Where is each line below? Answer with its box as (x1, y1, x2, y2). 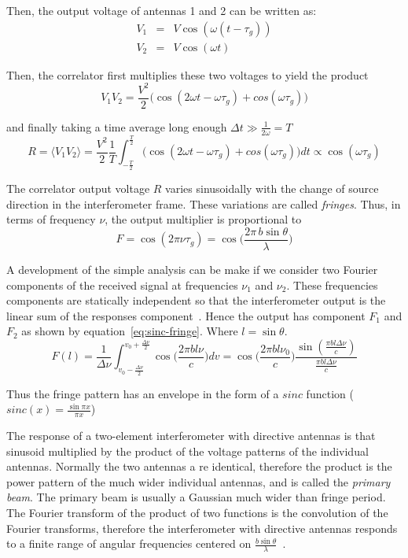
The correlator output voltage (6, 180, 150, 197)
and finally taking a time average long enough (6, 118, 227, 135)
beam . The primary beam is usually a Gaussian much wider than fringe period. (6, 489, 386, 505)
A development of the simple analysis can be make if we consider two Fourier (6, 261, 378, 278)
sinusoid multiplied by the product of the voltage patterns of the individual (6, 442, 369, 459)
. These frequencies (286, 276, 378, 293)
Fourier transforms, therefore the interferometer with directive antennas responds (6, 519, 398, 536)
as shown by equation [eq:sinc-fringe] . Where (21, 323, 238, 339)
